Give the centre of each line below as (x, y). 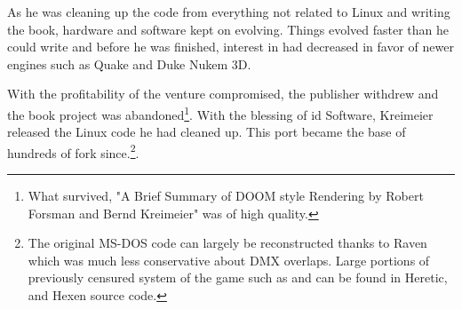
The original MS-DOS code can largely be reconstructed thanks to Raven (227, 243)
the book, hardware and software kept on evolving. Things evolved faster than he (228, 29)
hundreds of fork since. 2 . (73, 151)
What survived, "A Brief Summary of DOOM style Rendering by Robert (226, 196)
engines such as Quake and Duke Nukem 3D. (129, 63)
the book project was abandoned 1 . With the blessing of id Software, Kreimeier (220, 113)
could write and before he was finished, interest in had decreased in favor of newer (231, 47)
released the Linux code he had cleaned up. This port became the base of (207, 132)
